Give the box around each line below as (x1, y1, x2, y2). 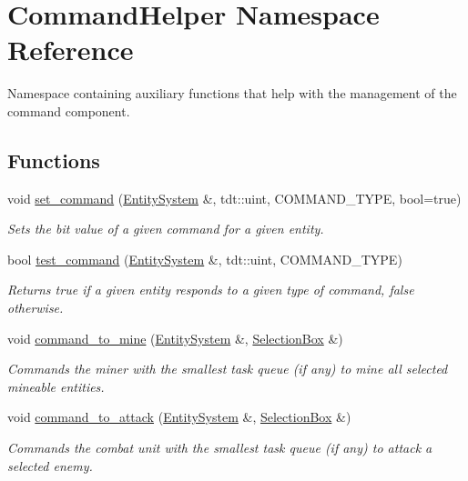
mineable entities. (7, 376, 105, 396)
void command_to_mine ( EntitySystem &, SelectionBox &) (7, 328, 343, 347)
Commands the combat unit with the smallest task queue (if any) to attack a (7, 438, 432, 457)
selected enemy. (7, 456, 93, 475)
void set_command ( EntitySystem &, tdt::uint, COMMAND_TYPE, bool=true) (7, 188, 462, 207)
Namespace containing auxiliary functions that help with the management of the (7, 84, 457, 103)
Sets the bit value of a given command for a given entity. (7, 219, 324, 238)
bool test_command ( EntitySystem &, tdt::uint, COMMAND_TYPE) (7, 249, 402, 268)
